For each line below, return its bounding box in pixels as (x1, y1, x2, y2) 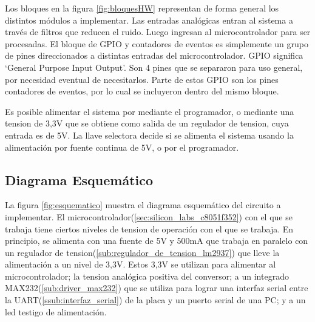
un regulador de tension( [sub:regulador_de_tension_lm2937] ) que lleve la (5, 246, 280, 258)
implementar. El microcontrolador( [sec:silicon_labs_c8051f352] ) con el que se (5, 210, 293, 223)
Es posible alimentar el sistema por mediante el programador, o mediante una (5, 105, 294, 117)
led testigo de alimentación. (5, 305, 107, 318)
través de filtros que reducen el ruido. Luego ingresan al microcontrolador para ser (5, 25, 311, 38)
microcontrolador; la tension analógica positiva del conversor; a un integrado (5, 269, 289, 282)
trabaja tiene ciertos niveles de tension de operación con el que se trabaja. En (5, 222, 294, 235)
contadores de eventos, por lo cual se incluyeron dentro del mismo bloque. (5, 85, 279, 97)
